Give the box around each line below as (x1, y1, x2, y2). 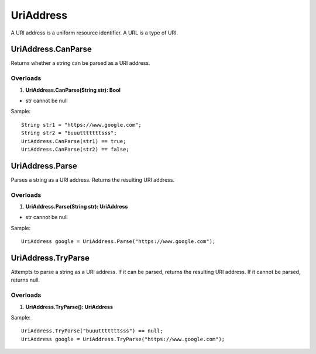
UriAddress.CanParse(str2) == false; (21, 146, 130, 152)
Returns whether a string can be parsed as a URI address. (11, 60, 150, 67)
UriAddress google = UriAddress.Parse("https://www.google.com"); (21, 238, 216, 245)
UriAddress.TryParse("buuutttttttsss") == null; (21, 328, 163, 334)
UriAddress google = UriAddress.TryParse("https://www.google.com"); (21, 336, 225, 342)
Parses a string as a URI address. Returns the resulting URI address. (11, 176, 175, 183)
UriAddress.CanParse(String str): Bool (25, 86, 121, 93)
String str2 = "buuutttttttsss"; (21, 130, 117, 137)
